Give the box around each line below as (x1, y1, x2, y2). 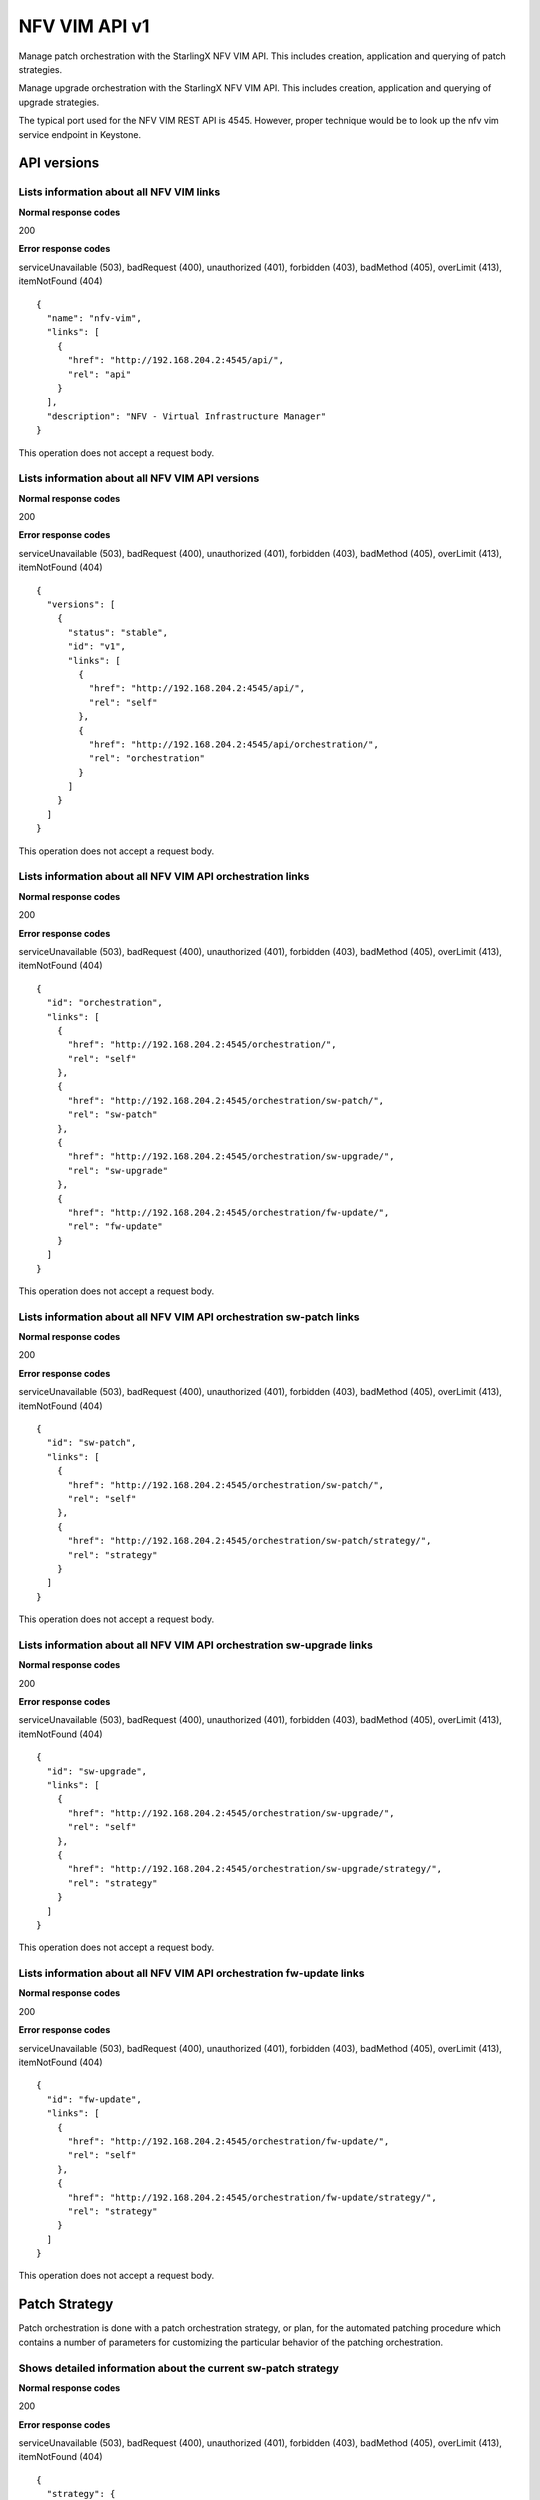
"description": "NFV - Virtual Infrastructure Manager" (46, 410, 327, 422)
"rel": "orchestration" (88, 753, 205, 764)
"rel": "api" (67, 368, 132, 380)
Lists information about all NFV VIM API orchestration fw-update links (18, 1966, 365, 1980)
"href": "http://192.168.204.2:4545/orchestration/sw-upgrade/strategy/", (67, 1863, 443, 1875)
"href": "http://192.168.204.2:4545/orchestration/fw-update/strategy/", (67, 2191, 437, 2203)
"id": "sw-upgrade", (46, 1765, 148, 1777)
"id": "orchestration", (46, 997, 164, 1009)
